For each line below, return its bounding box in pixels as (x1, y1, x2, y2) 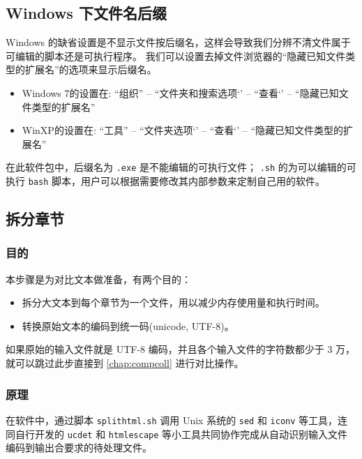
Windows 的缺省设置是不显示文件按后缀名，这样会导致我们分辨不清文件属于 (6, 35, 351, 50)
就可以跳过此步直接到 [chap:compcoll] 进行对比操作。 (6, 356, 244, 370)
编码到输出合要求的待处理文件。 (6, 440, 152, 455)
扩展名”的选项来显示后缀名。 (24, 62, 157, 77)
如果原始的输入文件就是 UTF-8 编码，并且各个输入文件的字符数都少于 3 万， (6, 342, 356, 356)
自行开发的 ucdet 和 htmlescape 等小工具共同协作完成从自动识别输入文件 (15, 426, 348, 441)
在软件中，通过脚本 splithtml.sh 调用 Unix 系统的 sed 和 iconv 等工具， (6, 412, 338, 427)
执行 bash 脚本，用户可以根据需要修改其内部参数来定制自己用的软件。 (6, 174, 325, 188)
